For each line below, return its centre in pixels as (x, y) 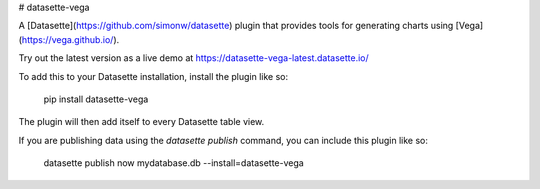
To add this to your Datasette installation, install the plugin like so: (153, 76)
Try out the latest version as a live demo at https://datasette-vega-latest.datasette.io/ (193, 58)
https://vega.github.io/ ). (70, 39)
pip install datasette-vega (96, 99)
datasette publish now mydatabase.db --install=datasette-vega (173, 163)
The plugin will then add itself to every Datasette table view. (141, 122)
